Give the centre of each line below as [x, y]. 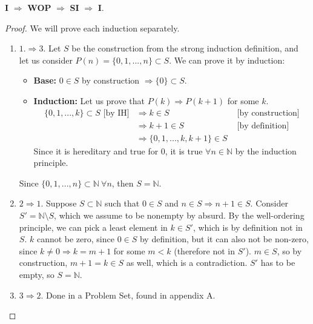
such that [122, 203]
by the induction [266, 150]
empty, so [37, 274]
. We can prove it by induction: [227, 60]
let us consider [46, 60]
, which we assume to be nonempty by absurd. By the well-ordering [179, 215]
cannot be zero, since [75, 239]
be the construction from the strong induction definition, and [185, 48]
